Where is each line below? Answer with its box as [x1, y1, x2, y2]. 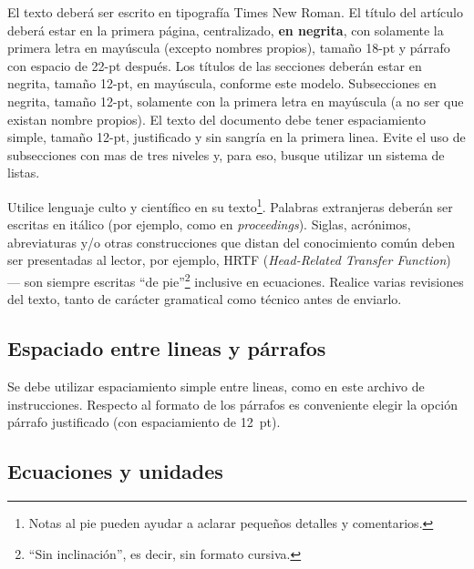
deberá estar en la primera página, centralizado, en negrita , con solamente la [7, 20, 444, 39]
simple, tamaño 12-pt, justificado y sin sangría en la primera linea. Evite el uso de [7, 127, 466, 147]
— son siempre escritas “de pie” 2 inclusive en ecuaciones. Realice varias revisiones [7, 269, 464, 290]
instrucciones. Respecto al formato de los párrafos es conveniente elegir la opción [7, 394, 458, 413]
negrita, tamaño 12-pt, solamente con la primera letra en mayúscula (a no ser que [7, 91, 464, 110]
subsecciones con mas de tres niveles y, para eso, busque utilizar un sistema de [7, 145, 445, 164]
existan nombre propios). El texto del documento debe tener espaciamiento [7, 109, 427, 128]
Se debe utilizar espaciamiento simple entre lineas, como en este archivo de [7, 377, 425, 396]
